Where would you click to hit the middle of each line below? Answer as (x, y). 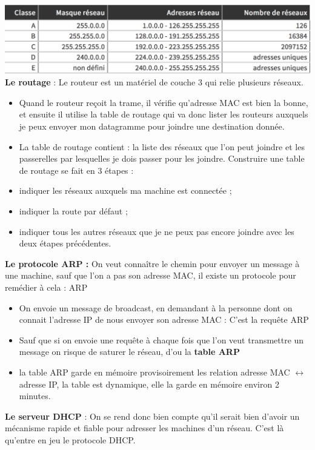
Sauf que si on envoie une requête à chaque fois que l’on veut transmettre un (161, 339)
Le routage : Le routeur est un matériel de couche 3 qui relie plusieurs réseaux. (154, 82)
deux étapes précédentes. (65, 243)
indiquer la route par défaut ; (73, 211)
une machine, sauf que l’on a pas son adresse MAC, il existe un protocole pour (151, 275)
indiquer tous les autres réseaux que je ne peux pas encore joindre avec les (157, 231)
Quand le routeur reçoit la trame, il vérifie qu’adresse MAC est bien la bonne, (164, 102)
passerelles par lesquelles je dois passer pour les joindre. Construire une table (162, 158)
